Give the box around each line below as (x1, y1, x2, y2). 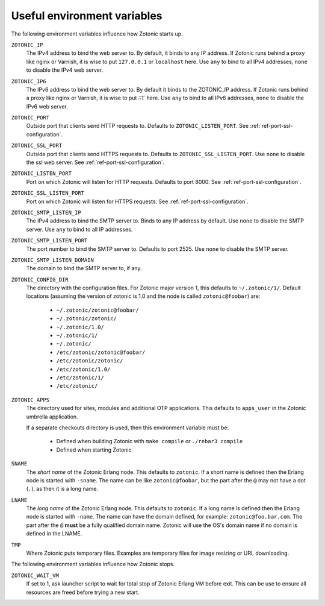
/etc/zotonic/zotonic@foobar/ (56, 349, 146, 356)
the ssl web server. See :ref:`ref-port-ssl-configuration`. (26, 159, 165, 166)
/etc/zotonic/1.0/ (56, 365, 111, 373)
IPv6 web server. (26, 103, 69, 110)
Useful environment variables (11, 9, 162, 22)
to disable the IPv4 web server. (26, 66, 104, 74)
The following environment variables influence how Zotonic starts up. (11, 30, 183, 37)
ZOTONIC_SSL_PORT (11, 142, 63, 149)
